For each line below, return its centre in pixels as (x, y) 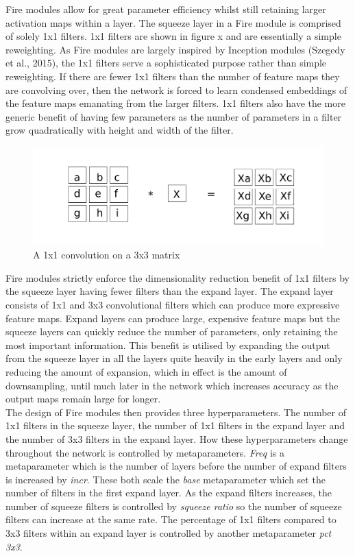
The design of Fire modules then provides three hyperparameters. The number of (176, 412)
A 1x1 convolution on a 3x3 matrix (107, 255)
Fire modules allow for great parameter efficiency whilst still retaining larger (166, 9)
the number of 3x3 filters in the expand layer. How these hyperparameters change (177, 438)
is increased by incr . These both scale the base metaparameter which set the (166, 479)
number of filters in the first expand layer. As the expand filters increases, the (169, 493)
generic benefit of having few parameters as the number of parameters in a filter (174, 116)
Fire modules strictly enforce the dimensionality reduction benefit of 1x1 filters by (177, 277)
